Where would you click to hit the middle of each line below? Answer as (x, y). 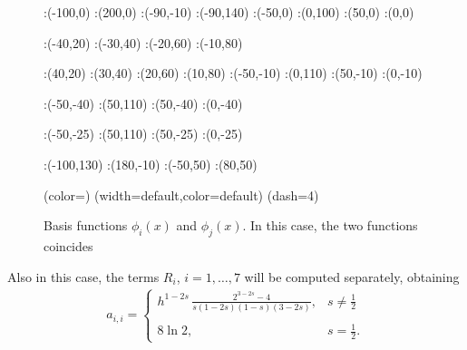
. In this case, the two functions (330, 225)
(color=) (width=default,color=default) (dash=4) (181, 194)
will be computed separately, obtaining (352, 276)
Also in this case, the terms (83, 276)
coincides (68, 245)
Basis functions (86, 225)
